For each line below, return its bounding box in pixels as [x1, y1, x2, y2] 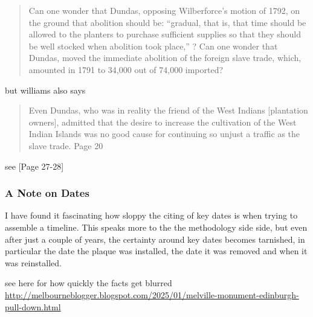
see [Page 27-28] [5, 159, 64, 172]
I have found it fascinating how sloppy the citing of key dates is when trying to [5, 209, 298, 222]
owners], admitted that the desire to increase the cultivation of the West [28, 115, 297, 128]
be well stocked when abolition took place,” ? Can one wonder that [28, 39, 278, 52]
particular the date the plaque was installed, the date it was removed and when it [5, 245, 308, 257]
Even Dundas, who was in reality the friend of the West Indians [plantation [28, 104, 308, 117]
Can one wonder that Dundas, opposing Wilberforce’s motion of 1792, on [28, 4, 300, 16]
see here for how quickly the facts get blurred [5, 277, 172, 289]
